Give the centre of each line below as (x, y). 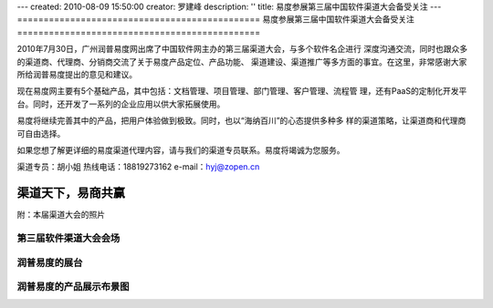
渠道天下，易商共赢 (71, 193)
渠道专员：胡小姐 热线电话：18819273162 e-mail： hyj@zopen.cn (138, 167)
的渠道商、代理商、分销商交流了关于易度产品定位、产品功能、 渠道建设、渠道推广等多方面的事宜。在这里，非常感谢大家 (242, 62)
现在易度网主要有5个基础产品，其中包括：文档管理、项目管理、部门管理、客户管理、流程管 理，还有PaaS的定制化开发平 (242, 91)
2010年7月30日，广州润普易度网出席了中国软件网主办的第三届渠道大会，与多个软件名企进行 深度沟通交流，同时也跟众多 (242, 49)
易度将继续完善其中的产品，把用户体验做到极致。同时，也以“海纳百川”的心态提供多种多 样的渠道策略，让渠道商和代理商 (241, 121)
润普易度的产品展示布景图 (73, 287)
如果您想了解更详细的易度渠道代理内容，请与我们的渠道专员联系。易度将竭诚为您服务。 (181, 149)
